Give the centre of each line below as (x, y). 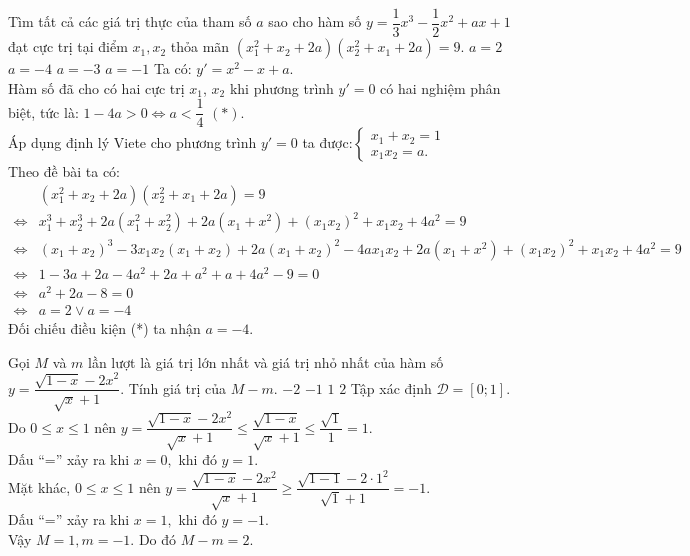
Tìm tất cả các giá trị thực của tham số (130, 21)
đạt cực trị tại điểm (68, 46)
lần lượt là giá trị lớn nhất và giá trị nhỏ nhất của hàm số (266, 361)
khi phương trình (281, 87)
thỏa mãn (200, 46)
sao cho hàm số (315, 21)
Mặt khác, (39, 486)
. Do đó (153, 538)
